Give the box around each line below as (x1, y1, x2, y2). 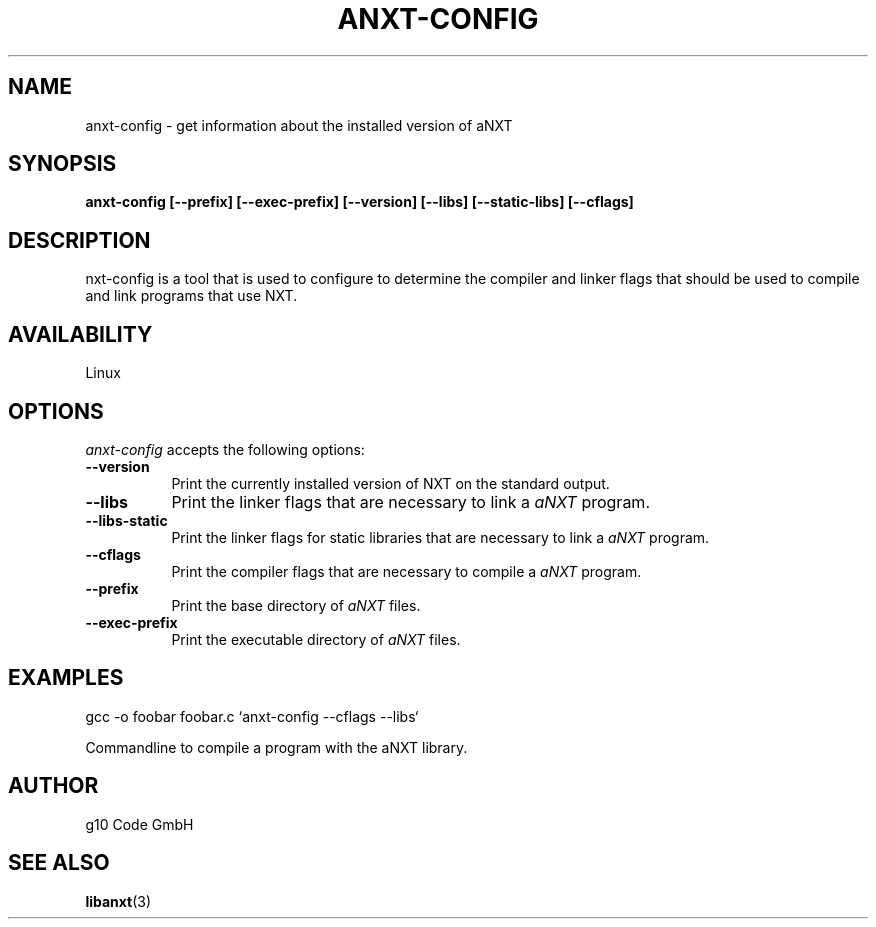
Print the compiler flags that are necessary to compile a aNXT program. (171, 562, 642, 580)
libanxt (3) (85, 892, 152, 910)
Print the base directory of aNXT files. (171, 596, 421, 614)
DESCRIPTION (8, 227, 151, 253)
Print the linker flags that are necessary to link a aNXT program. (171, 491, 650, 512)
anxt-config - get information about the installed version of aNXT (85, 116, 513, 134)
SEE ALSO (8, 850, 110, 876)
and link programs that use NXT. (85, 287, 298, 305)
